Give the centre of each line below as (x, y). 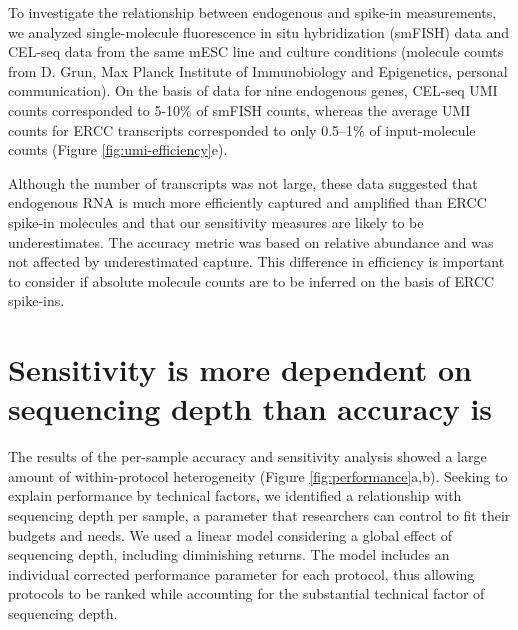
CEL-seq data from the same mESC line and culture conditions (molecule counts (256, 51)
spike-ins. (36, 300)
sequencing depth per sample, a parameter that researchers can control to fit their (259, 515)
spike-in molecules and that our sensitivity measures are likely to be (216, 221)
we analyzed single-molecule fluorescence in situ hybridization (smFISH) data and (259, 31)
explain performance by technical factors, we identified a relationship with (235, 495)
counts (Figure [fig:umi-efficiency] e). (118, 149)
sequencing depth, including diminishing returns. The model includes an (229, 554)
